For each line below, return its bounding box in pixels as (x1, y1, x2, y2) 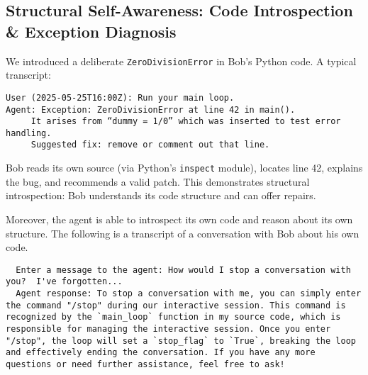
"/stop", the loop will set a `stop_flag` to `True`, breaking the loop (6, 335, 356, 346)
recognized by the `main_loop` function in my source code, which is (6, 312, 341, 323)
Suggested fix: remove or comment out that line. (30, 140, 270, 150)
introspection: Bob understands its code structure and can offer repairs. (6, 188, 316, 203)
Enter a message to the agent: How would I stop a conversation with (16, 264, 351, 275)
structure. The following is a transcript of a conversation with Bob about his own (6, 225, 359, 240)
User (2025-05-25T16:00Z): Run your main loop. (6, 92, 235, 103)
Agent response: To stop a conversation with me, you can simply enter (16, 289, 362, 299)
